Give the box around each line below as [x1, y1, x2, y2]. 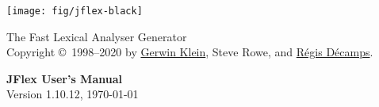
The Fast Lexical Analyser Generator [6, 28, 187, 44]
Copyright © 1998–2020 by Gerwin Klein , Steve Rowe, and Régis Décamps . [6, 44, 373, 60]
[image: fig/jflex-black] [6, 6, 143, 17]
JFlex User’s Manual [6, 70, 122, 86]
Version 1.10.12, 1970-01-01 [6, 86, 139, 102]
